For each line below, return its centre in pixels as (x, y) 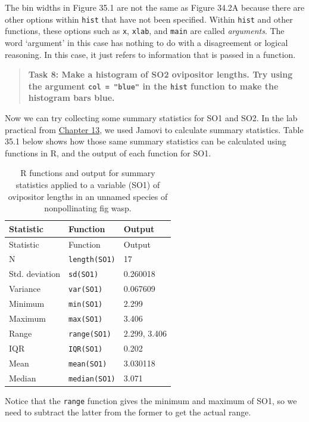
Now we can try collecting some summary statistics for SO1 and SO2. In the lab (151, 117)
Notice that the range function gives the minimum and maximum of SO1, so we (151, 400)
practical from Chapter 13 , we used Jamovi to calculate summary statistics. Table (154, 129)
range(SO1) (90, 334)
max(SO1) (85, 319)
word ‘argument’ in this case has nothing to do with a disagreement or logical (146, 42)
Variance (25, 289)
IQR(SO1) (85, 349)
